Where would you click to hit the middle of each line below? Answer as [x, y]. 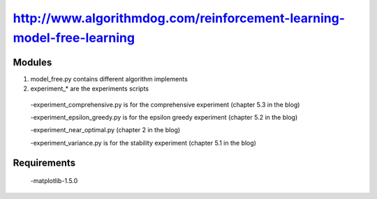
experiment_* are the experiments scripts [90, 89]
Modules [32, 62]
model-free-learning [74, 38]
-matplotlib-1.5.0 [54, 181]
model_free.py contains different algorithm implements [109, 79]
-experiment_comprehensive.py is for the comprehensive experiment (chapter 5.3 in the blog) [165, 104]
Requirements [44, 162]
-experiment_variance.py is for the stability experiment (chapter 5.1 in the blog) [143, 143]
